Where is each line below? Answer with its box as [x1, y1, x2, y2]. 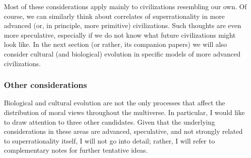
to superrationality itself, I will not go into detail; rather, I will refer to [4, 135, 215, 145]
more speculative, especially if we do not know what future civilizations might [4, 29, 236, 40]
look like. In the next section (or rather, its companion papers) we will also [4, 39, 227, 49]
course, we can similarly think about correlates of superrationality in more [4, 11, 225, 21]
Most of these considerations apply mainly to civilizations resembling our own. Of [4, 1, 247, 11]
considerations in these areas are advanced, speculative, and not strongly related [4, 126, 243, 136]
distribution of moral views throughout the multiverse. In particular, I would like [4, 107, 245, 117]
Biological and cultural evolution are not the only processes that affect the [4, 98, 225, 108]
